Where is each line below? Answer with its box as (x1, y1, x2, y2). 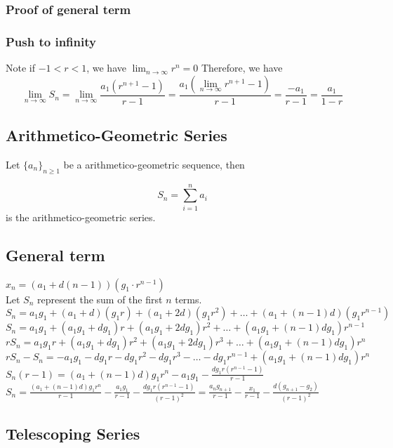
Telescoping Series (6, 422, 140, 444)
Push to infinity (6, 32, 96, 50)
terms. (175, 291, 202, 306)
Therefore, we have (201, 60, 283, 75)
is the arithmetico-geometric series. (6, 209, 156, 224)
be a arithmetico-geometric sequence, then (63, 157, 245, 171)
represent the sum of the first (37, 291, 163, 306)
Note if (6, 60, 35, 75)
